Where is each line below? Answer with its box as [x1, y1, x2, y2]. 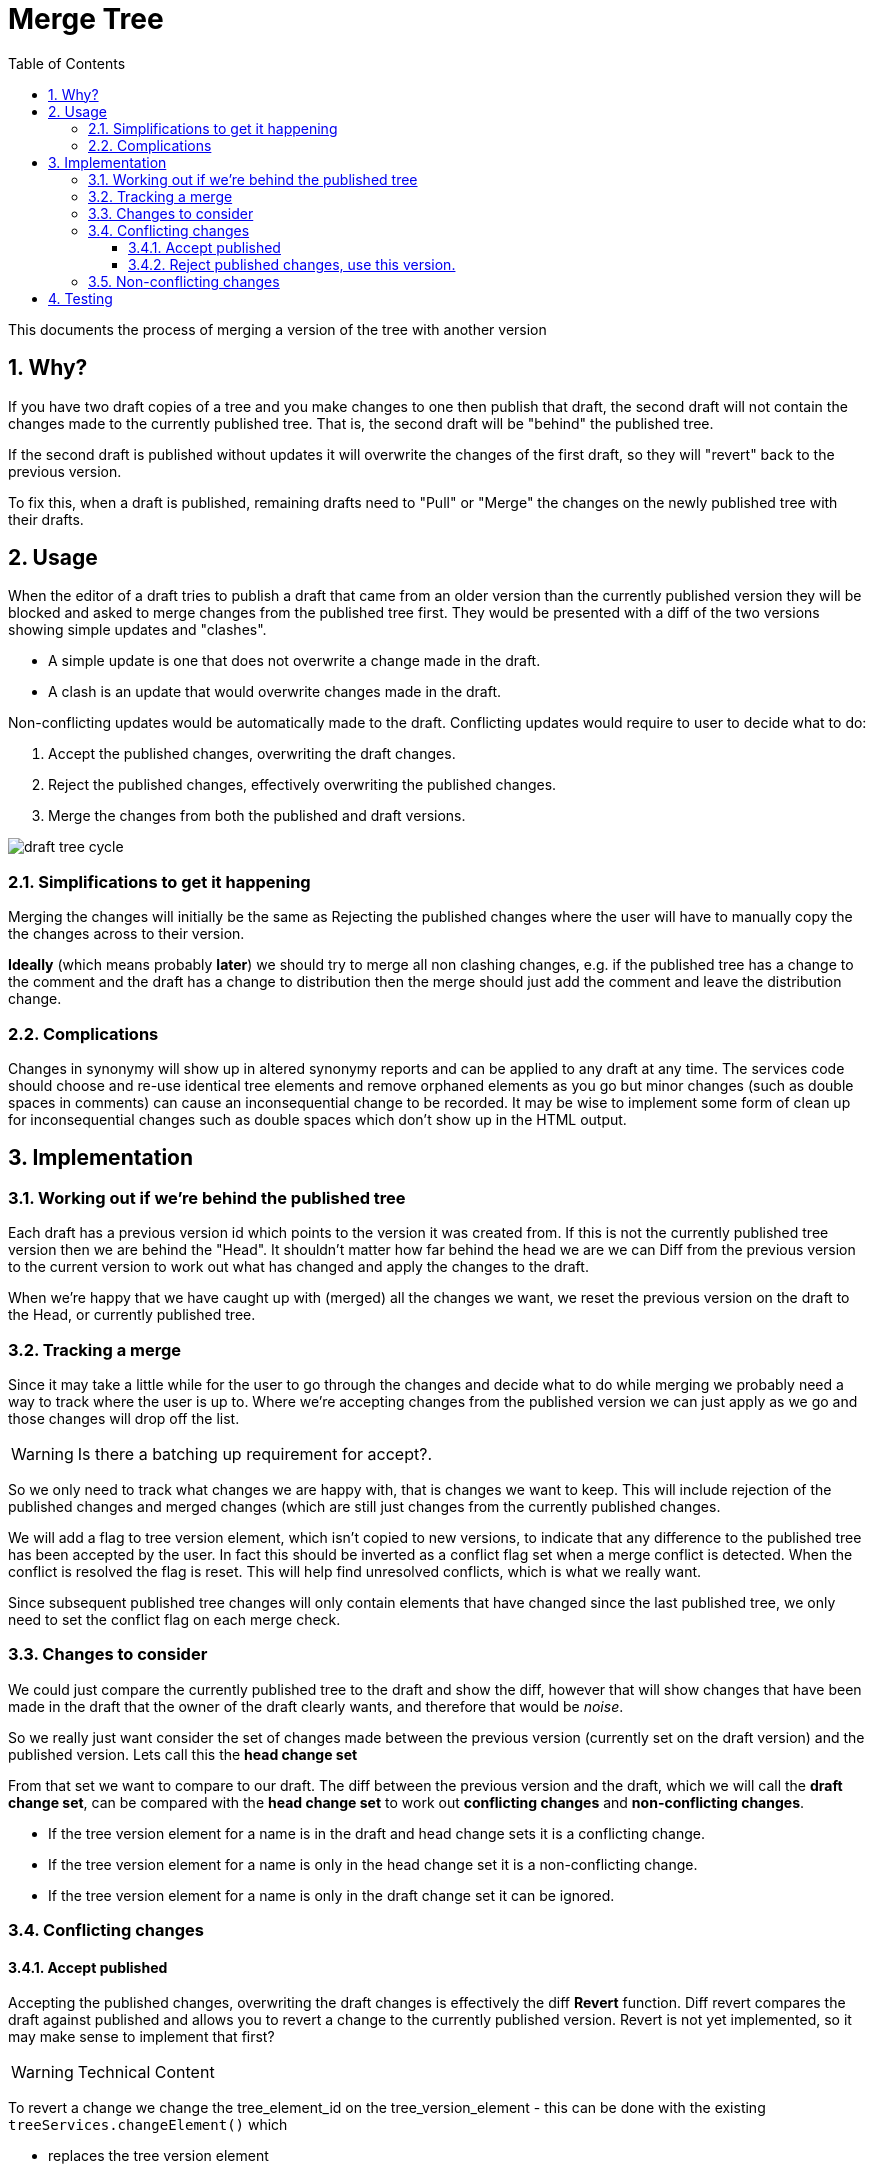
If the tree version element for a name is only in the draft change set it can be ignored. [48, 1886, 615, 1904]
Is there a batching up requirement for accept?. [77, 1443, 432, 1464]
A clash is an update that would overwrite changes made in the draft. [48, 683, 502, 701]
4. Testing [48, 289, 113, 307]
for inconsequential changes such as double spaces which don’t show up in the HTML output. [8, 1110, 627, 1128]
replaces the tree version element [48, 2147, 269, 2165]
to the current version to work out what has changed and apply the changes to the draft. [8, 1258, 589, 1276]
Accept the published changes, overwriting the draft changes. [48, 745, 456, 763]
